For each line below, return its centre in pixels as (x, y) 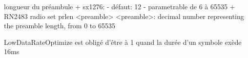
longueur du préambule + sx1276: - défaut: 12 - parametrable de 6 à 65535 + (120, 6)
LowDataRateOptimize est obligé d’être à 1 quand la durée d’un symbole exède (123, 42)
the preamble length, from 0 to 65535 (60, 26)
